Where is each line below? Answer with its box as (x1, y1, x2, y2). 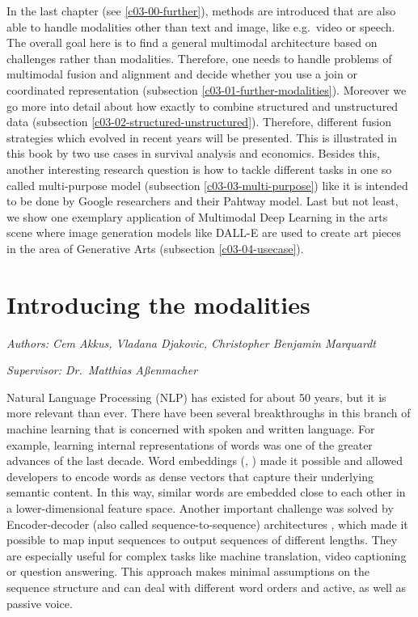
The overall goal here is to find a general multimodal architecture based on (6, 34, 378, 51)
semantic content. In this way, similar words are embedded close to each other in (6, 484, 406, 501)
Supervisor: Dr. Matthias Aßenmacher (6, 361, 198, 378)
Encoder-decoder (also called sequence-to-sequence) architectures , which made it (6, 515, 408, 532)
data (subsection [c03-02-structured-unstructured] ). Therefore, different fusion (6, 113, 391, 130)
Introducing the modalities (6, 287, 310, 320)
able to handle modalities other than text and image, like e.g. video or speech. (6, 18, 395, 35)
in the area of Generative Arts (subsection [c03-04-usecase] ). (6, 239, 304, 256)
